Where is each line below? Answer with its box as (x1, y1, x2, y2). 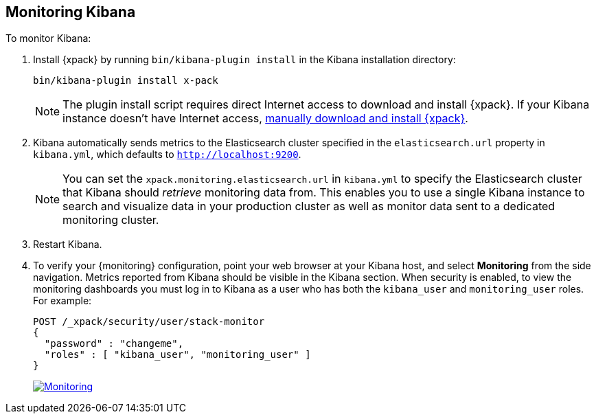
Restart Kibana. (33, 238, 102, 251)
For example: (33, 295, 92, 307)
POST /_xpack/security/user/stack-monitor (33, 316, 265, 328)
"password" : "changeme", (44, 338, 184, 350)
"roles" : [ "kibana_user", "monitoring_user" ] (44, 349, 311, 361)
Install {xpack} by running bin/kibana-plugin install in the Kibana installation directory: (33, 54, 456, 66)
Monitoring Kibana (5, 3, 136, 21)
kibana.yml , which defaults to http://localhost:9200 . (33, 148, 301, 161)
